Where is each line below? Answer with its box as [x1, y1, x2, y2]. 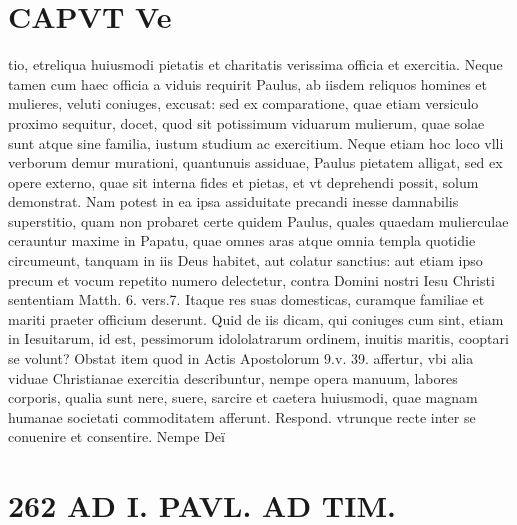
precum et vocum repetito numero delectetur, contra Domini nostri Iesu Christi [8, 269, 495, 290]
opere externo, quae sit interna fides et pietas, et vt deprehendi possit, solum [8, 171, 479, 192]
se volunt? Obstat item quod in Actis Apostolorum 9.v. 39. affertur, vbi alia [8, 348, 474, 369]
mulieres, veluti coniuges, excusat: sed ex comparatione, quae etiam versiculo [8, 93, 479, 114]
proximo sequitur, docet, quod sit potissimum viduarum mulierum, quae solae [8, 112, 485, 133]
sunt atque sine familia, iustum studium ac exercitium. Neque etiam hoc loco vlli [8, 132, 504, 153]
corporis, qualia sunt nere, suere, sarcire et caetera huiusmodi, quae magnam [8, 387, 478, 408]
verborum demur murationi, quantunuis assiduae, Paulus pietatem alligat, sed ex [8, 152, 503, 173]
